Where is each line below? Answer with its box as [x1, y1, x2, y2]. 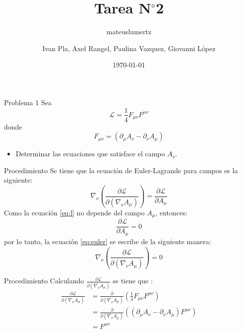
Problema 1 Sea [4, 97, 52, 107]
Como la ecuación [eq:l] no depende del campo [4, 207, 145, 217]
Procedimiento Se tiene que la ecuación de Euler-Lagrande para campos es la [4, 165, 238, 175]
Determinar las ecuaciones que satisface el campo [15, 148, 165, 159]
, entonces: [155, 207, 187, 217]
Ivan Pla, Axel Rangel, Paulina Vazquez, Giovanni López [42, 43, 216, 53]
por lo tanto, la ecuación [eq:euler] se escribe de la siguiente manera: [4, 236, 211, 246]
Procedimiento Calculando [4, 275, 84, 286]
